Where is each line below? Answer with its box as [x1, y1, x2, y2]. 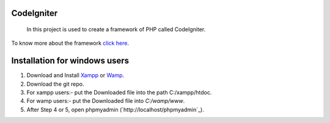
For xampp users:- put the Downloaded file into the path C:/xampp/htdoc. [26, 89, 212, 96]
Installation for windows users [11, 56, 130, 66]
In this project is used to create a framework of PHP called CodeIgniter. [26, 26, 206, 33]
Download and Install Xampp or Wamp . [26, 72, 125, 79]
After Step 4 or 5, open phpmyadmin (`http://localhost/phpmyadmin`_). [26, 106, 204, 113]
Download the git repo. [26, 80, 84, 88]
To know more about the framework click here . [11, 40, 130, 47]
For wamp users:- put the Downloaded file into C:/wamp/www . [26, 97, 185, 105]
